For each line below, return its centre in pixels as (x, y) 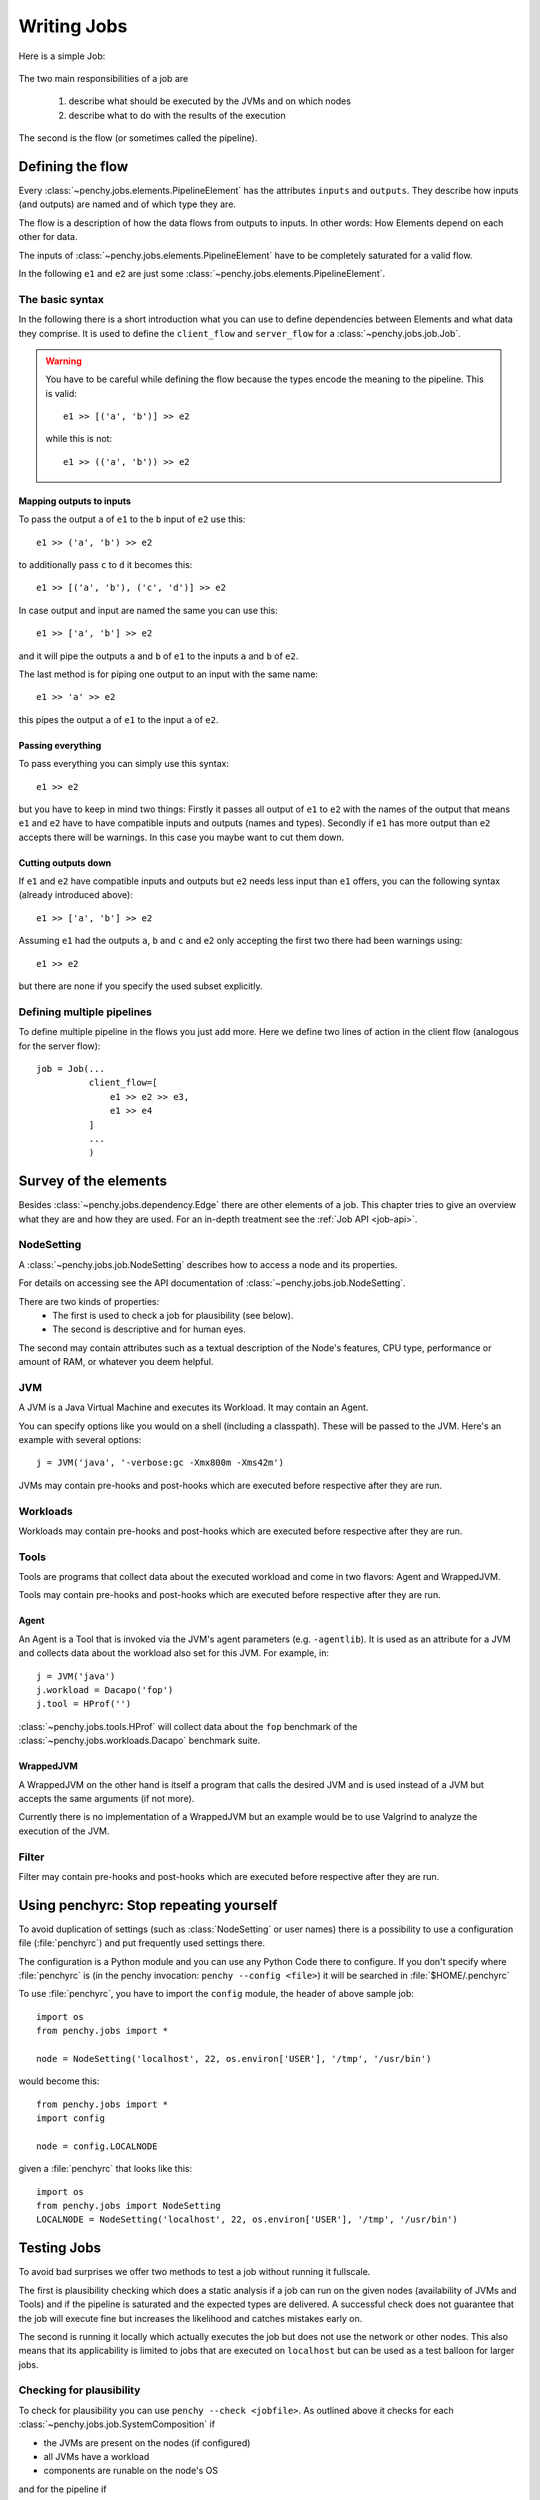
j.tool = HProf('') (84, 1704)
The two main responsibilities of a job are (103, 78)
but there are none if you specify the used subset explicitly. (140, 986)
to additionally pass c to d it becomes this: (105, 565)
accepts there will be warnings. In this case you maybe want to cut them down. (181, 837)
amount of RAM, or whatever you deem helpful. (116, 1362)
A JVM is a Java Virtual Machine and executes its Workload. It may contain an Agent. (193, 1407)
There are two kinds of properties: (89, 1301)
